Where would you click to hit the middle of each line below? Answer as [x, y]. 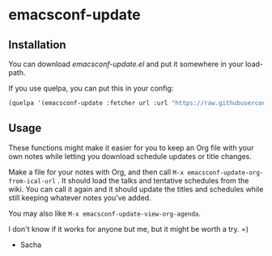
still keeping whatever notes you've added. [80, 197]
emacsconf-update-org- [225, 172]
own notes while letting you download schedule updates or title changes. [130, 156]
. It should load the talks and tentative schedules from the [153, 180]
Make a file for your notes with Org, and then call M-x [96, 172]
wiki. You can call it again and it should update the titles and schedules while [136, 189]
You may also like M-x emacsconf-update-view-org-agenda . [104, 213]
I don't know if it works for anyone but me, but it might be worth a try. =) [129, 229]
